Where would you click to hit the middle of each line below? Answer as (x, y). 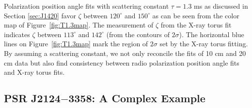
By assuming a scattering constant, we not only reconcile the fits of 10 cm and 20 (125, 53)
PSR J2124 (32, 98)
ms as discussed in (221, 6)
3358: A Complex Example (137, 98)
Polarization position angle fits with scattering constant (87, 6)
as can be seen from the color (196, 15)
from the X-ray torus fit (196, 25)
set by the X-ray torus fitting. (204, 44)
